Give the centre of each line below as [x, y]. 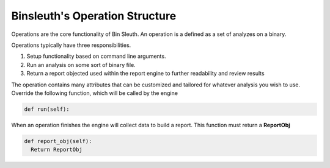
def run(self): [47, 109]
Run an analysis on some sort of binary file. [81, 65]
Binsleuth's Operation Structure [94, 16]
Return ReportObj [57, 150]
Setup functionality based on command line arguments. [96, 56]
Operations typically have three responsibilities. [71, 45]
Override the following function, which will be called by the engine [95, 93]
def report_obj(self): [58, 141]
